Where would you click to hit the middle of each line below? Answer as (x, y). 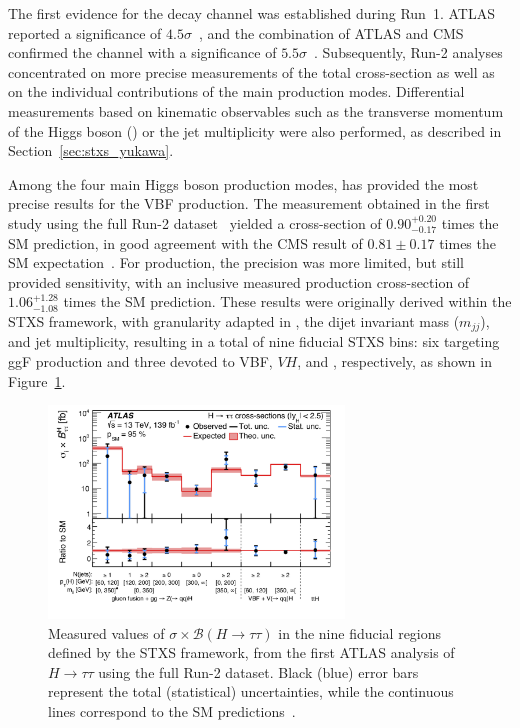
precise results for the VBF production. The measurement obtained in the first (249, 203)
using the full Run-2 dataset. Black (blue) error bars (258, 671)
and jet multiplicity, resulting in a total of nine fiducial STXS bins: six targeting (254, 341)
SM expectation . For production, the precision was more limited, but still (236, 262)
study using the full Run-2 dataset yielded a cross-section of (195, 222)
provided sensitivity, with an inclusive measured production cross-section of (239, 281)
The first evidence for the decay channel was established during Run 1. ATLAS (251, 13)
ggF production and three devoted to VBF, (140, 360)
